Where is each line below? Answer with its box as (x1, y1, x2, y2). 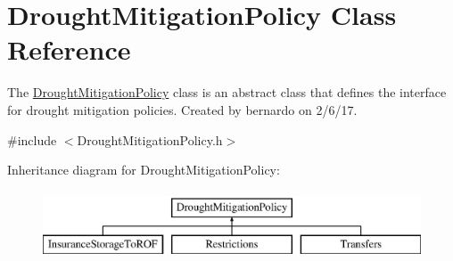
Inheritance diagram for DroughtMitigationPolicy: (7, 160, 280, 179)
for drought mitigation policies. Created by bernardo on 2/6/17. (7, 100, 358, 118)
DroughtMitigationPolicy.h (77, 130, 223, 149)
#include (7, 130, 57, 149)
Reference (7, 31, 131, 68)
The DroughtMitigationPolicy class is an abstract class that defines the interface (7, 83, 447, 102)
